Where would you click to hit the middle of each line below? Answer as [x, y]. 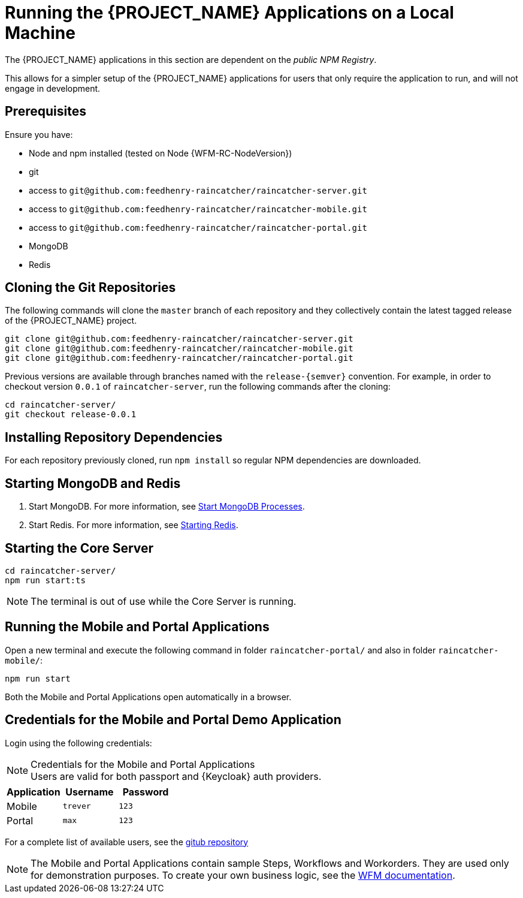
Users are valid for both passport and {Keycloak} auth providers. [176, 776]
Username [90, 792]
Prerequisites [46, 112]
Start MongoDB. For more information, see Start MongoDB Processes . [167, 507]
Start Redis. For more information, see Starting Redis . [134, 525]
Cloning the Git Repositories [90, 288]
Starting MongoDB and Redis [93, 483]
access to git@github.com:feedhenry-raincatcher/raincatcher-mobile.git [198, 209]
